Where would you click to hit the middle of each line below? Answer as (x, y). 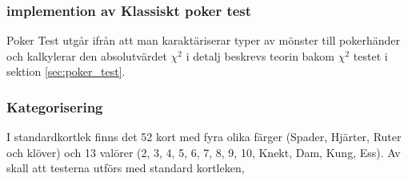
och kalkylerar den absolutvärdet (87, 55)
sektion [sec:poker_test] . (66, 71)
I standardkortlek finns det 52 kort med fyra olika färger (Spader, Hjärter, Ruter (204, 137)
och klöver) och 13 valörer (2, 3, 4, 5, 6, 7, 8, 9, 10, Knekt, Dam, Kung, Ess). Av (204, 152)
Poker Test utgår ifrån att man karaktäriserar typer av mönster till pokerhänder (204, 40)
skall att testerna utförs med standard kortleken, (126, 168)
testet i (370, 55)
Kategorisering (55, 106)
